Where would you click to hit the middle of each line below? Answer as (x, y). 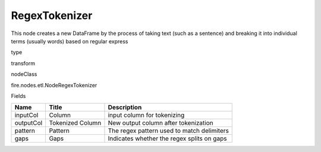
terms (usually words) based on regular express (70, 41)
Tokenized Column (75, 123)
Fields (18, 96)
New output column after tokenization (160, 123)
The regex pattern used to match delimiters (168, 131)
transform (23, 63)
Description (125, 107)
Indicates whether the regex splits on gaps (167, 138)
